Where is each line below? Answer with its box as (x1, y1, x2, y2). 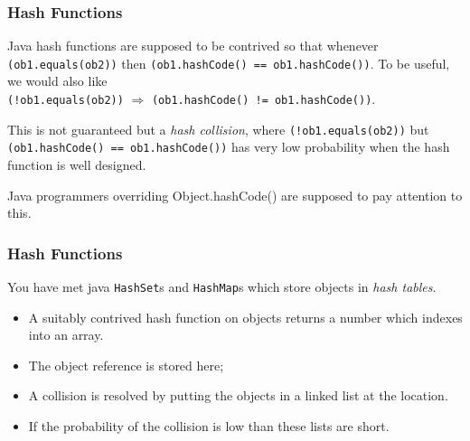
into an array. (28, 325, 104, 344)
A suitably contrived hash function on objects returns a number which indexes (28, 307, 463, 326)
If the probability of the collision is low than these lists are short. (28, 417, 390, 436)
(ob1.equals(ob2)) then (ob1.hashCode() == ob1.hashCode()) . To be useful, (7, 53, 450, 72)
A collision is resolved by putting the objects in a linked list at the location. (28, 386, 448, 405)
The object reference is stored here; (28, 355, 224, 374)
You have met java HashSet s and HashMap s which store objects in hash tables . (7, 277, 437, 296)
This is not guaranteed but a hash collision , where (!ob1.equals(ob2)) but (7, 119, 429, 138)
